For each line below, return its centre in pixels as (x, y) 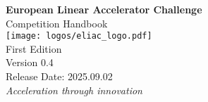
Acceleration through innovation (74, 90)
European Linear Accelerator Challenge (104, 9)
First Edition (34, 48)
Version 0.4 (30, 62)
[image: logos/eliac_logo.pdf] (79, 36)
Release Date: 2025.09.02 (59, 76)
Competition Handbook (57, 23)
